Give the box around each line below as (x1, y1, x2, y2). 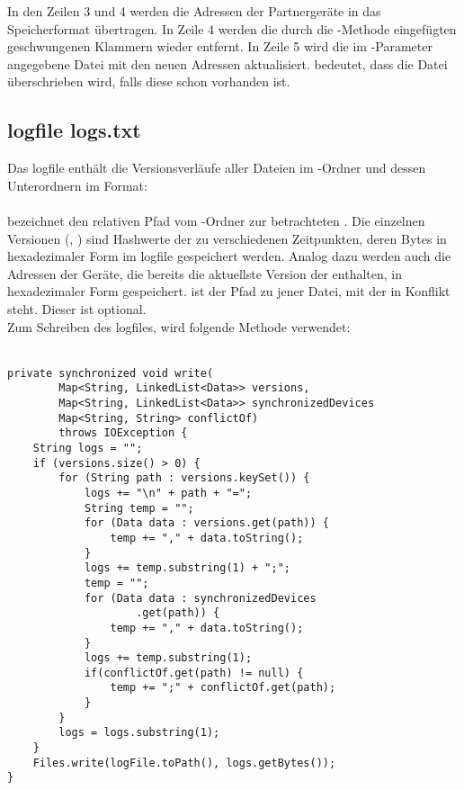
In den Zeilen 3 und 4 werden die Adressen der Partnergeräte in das (7, 2, 381, 20)
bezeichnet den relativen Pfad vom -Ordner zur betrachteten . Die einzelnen (7, 211, 425, 229)
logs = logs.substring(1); (58, 726, 220, 740)
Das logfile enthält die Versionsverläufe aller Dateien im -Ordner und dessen (7, 158, 426, 177)
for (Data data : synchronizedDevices (84, 591, 317, 605)
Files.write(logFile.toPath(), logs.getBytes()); (32, 756, 336, 769)
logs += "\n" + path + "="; (84, 486, 253, 499)
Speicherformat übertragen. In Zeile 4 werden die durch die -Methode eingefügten (7, 19, 457, 38)
